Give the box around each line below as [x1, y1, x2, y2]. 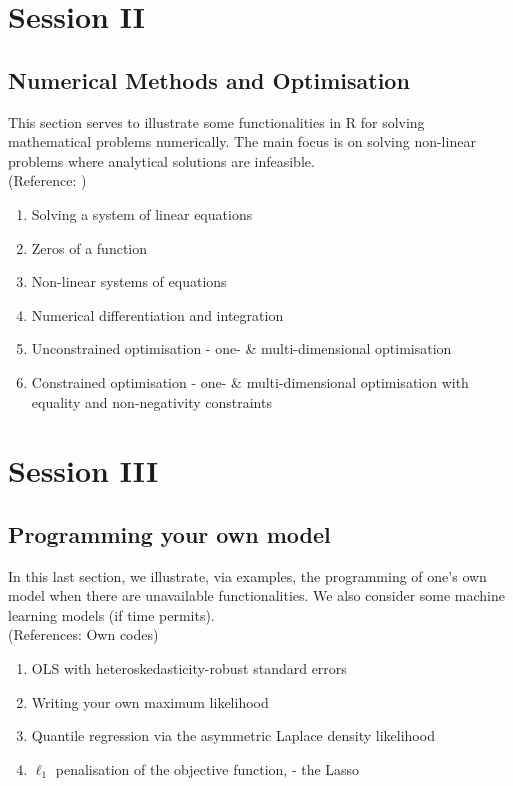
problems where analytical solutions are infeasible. [8, 150, 315, 171]
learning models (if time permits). [8, 604, 215, 625]
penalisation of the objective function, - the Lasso [55, 758, 360, 779]
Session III [8, 450, 159, 491]
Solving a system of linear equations [31, 203, 253, 224]
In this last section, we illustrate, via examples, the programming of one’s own [8, 565, 487, 586]
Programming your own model [8, 518, 331, 549]
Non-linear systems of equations [31, 271, 227, 292]
